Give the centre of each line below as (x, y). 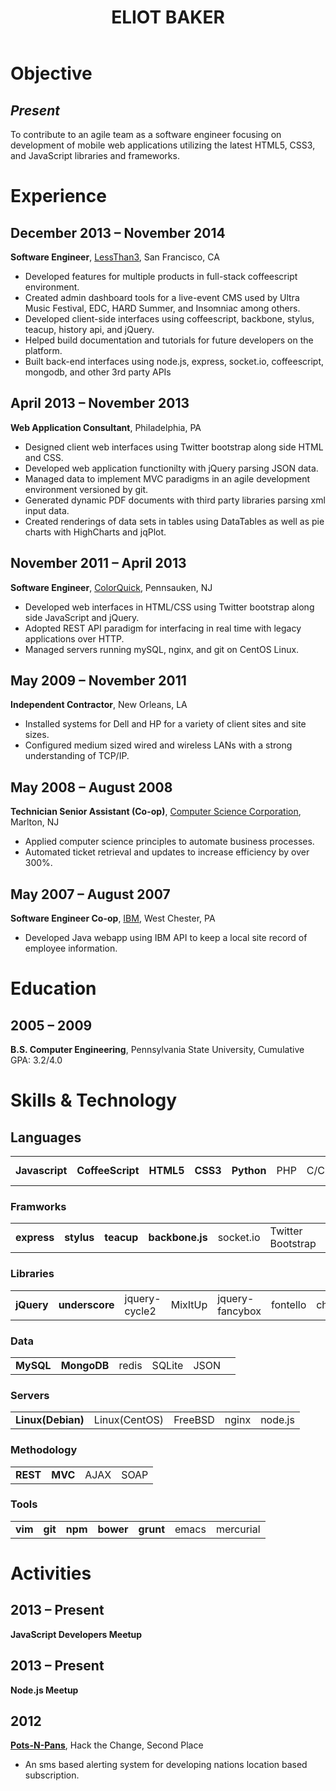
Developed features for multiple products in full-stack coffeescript (161, 276)
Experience (58, 196)
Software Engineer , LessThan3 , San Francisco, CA (115, 257)
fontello (288, 1304)
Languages (46, 1137)
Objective (51, 73)
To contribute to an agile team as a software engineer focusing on (146, 134)
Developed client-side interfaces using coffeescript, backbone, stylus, (169, 319)
